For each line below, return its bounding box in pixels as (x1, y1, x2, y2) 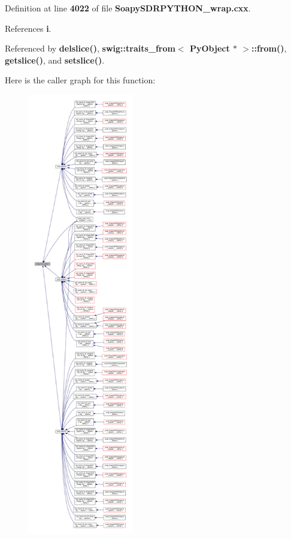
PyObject (189, 42, 230, 55)
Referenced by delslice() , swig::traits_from (5, 42, 175, 55)
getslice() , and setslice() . (5, 53, 105, 66)
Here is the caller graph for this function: (5, 74, 156, 86)
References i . (5, 22, 51, 34)
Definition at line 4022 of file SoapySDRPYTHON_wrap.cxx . (5, 2, 251, 14)
